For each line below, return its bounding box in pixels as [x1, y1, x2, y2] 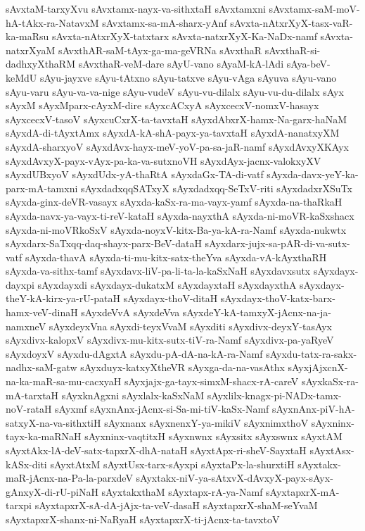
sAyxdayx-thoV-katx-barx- [220, 291, 335, 306]
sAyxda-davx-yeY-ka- [267, 167, 359, 182]
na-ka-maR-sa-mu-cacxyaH [6, 374, 122, 389]
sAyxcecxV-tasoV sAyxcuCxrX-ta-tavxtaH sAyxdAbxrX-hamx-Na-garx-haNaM [6, 111, 347, 126]
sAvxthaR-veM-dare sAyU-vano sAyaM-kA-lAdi [78, 56, 284, 71]
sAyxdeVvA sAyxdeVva [81, 305, 180, 320]
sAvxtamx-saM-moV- [269, 1, 360, 15]
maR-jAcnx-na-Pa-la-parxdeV [6, 470, 133, 485]
